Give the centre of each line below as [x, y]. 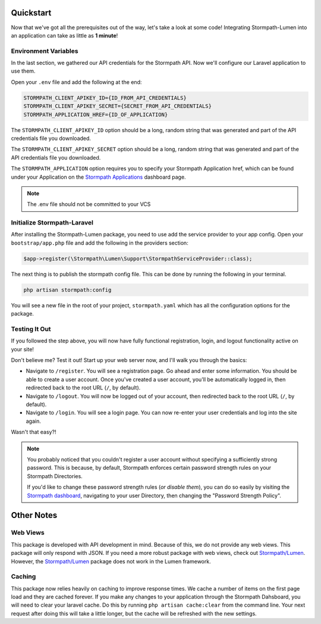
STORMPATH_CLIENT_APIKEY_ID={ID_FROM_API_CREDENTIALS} [105, 98]
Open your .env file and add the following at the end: [76, 82]
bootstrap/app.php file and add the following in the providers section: [100, 243]
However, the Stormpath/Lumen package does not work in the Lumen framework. [111, 561]
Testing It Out [31, 329]
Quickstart [31, 13]
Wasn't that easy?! [34, 432]
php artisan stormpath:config [67, 290]
